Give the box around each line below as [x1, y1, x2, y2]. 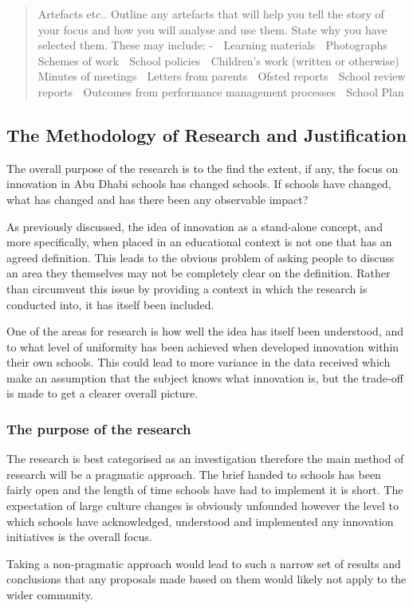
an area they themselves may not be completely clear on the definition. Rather [6, 265, 391, 281]
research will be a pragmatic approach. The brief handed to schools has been [6, 465, 381, 482]
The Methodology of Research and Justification [6, 122, 407, 147]
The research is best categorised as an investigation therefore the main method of [6, 450, 404, 467]
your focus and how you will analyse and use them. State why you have [37, 21, 387, 37]
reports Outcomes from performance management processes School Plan [37, 83, 404, 100]
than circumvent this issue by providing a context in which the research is [6, 280, 368, 296]
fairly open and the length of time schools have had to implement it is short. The [6, 481, 403, 498]
